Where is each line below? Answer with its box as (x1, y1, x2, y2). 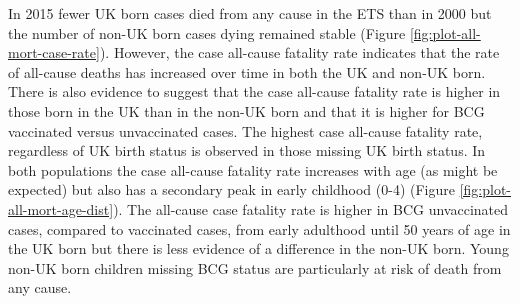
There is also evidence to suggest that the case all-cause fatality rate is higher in (8, 81, 501, 102)
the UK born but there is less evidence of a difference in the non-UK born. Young (8, 238, 509, 259)
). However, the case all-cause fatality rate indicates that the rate (99, 42, 500, 63)
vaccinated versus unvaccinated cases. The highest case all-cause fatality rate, (8, 120, 483, 141)
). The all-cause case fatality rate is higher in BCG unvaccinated (113, 198, 509, 219)
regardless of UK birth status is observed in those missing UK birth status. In (8, 140, 486, 161)
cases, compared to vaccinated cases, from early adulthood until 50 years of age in (8, 218, 511, 239)
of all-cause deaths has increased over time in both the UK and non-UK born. (8, 61, 486, 82)
